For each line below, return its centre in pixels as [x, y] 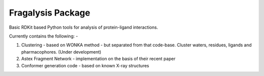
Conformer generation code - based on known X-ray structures [85, 65]
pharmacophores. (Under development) [61, 52]
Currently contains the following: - [44, 36]
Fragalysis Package [50, 13]
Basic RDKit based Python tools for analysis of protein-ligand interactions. [84, 27]
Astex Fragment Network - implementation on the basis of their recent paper [98, 59]
